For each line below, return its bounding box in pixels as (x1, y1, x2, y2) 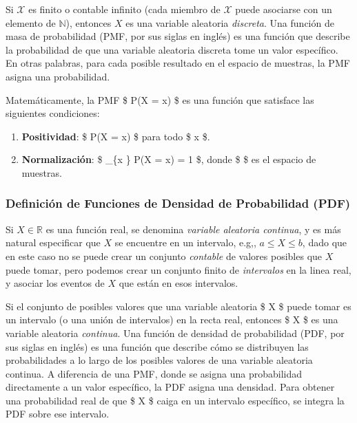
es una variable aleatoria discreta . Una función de (125, 15, 334, 30)
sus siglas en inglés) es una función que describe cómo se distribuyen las (6, 339, 309, 354)
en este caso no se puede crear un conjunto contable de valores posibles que (6, 248, 323, 263)
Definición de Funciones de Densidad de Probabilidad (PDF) (6, 195, 351, 212)
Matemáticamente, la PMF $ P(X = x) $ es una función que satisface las (6, 92, 314, 107)
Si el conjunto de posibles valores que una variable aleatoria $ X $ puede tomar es (6, 299, 351, 313)
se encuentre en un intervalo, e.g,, (114, 235, 256, 250)
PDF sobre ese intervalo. (6, 406, 110, 421)
